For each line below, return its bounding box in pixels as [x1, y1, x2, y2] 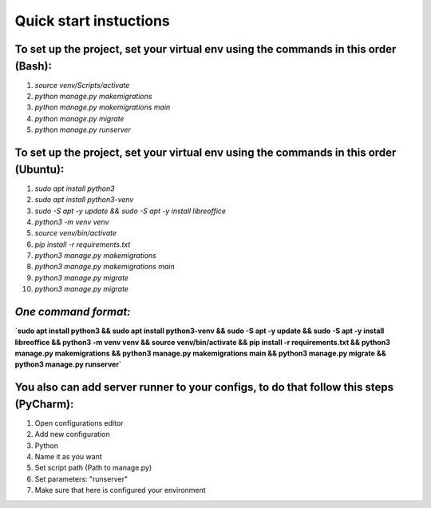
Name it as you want [34, 451, 103, 461]
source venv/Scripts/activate [34, 80, 130, 89]
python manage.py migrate [34, 113, 125, 123]
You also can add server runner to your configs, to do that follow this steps [14, 380, 394, 395]
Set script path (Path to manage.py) [34, 463, 152, 473]
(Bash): [14, 59, 52, 73]
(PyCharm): [14, 397, 74, 411]
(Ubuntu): [14, 162, 65, 176]
